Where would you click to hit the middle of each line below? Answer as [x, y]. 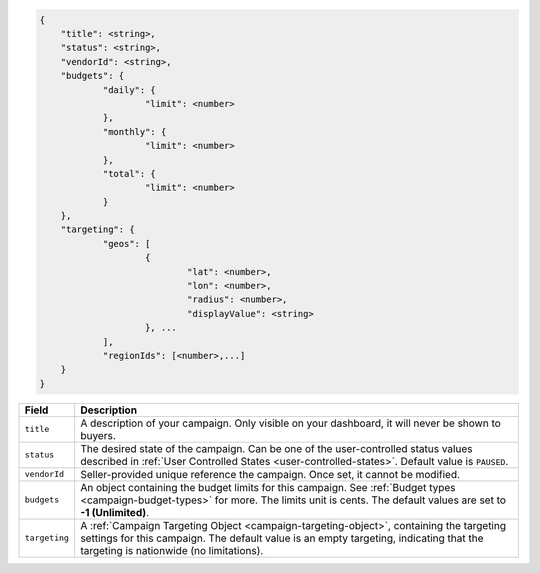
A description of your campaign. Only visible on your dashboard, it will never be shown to [291, 423]
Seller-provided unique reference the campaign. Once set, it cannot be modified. [270, 474]
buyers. [98, 435]
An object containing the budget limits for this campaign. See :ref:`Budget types [268, 487]
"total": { [129, 173]
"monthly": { [134, 131]
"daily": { [129, 89]
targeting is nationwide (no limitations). [172, 550]
